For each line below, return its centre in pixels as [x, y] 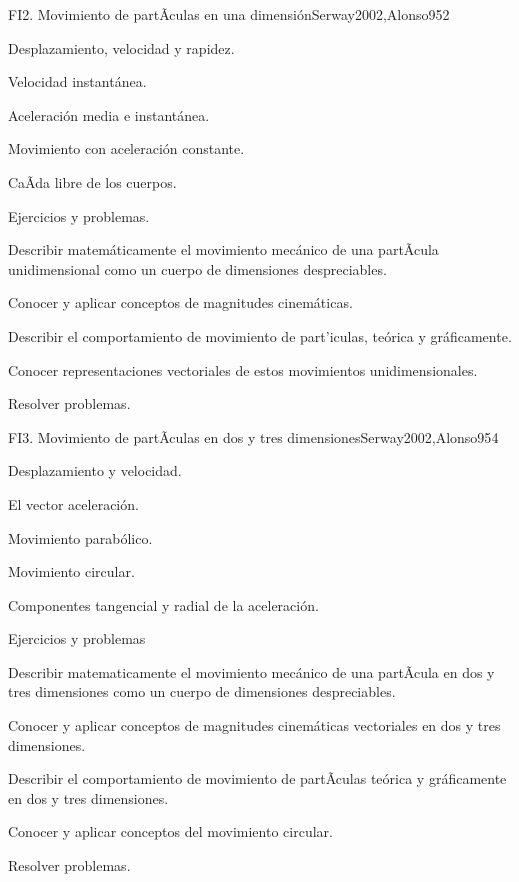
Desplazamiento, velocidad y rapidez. [121, 47]
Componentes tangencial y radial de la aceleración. [163, 604]
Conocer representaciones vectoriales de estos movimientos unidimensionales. [243, 369]
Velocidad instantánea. [77, 81]
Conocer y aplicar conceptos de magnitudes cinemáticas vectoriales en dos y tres [254, 725]
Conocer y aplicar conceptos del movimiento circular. [170, 831]
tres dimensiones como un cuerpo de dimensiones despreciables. [202, 691]
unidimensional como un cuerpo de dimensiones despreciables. [197, 268]
